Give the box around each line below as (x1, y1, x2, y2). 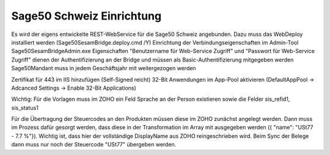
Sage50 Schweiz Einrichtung (11, 9, 162, 23)
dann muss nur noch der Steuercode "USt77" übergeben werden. (11, 141, 177, 148)
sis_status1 (11, 104, 39, 111)
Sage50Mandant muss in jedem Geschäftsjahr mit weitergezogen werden (11, 65, 196, 72)
